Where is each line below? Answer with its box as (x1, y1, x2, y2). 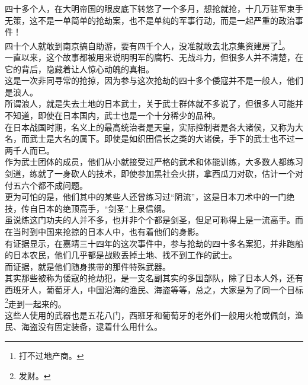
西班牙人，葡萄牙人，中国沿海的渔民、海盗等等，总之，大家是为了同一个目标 (5, 283, 303, 295)
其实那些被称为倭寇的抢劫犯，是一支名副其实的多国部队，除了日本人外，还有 (5, 272, 303, 284)
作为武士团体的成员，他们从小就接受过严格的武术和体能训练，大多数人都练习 (5, 155, 303, 168)
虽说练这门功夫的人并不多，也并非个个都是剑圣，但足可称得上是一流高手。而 (5, 214, 303, 226)
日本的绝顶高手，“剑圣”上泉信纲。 (37, 202, 171, 214)
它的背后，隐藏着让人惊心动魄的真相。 (5, 62, 154, 75)
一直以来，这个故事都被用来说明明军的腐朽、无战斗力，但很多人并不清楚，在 (5, 51, 303, 63)
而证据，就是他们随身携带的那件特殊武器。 (5, 260, 171, 272)
